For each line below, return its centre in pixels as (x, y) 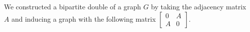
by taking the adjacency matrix (199, 6)
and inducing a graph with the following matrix (84, 18)
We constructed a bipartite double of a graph (73, 6)
